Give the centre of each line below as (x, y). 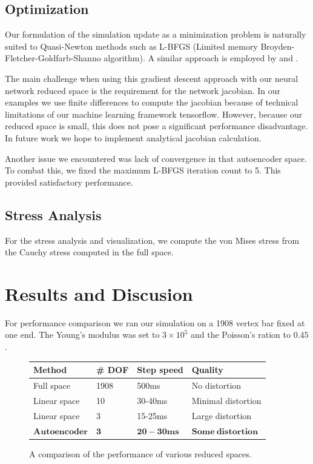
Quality (207, 370)
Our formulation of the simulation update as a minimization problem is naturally (156, 34)
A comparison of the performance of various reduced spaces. (140, 453)
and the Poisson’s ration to (240, 335)
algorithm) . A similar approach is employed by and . (201, 58)
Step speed (160, 370)
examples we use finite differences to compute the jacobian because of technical (152, 102)
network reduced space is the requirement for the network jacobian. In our (143, 90)
